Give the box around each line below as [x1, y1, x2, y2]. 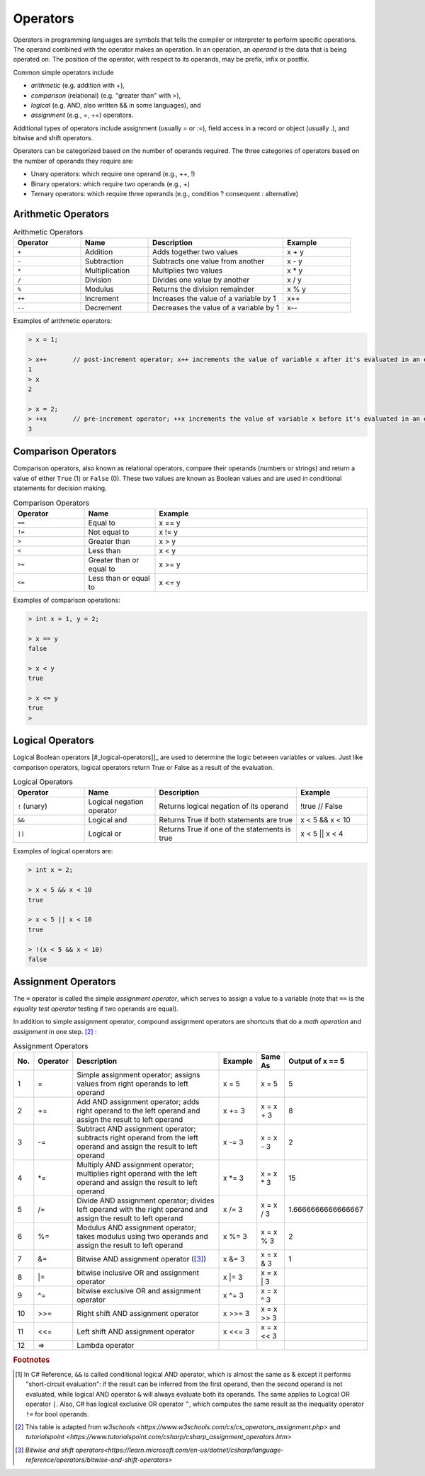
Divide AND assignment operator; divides [76, 1196, 215, 1205]
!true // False [300, 801, 343, 811]
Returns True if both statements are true [159, 815, 293, 825]
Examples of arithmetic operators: [13, 317, 113, 325]
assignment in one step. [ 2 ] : [13, 1027, 97, 1035]
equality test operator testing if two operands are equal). [13, 1004, 178, 1013]
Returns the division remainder [152, 284, 255, 294]
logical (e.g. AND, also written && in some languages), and [30, 101, 201, 109]
